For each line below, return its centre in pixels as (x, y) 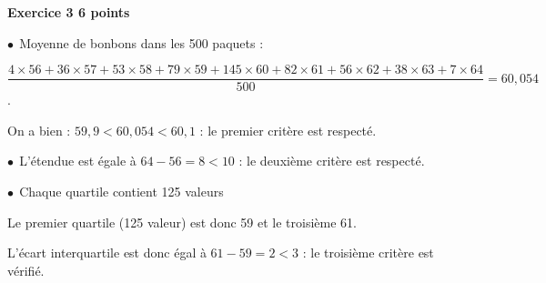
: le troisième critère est (368, 253)
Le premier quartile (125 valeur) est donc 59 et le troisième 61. (182, 222)
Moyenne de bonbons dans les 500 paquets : (142, 42)
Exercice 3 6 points (69, 12)
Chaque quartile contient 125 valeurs (121, 192)
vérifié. (26, 270)
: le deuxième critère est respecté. (332, 161)
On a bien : (39, 130)
